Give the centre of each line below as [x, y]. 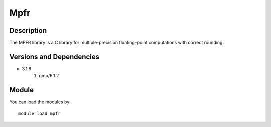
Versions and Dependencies [54, 57]
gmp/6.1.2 [49, 76]
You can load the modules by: [40, 102]
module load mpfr [39, 113]
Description [28, 31]
